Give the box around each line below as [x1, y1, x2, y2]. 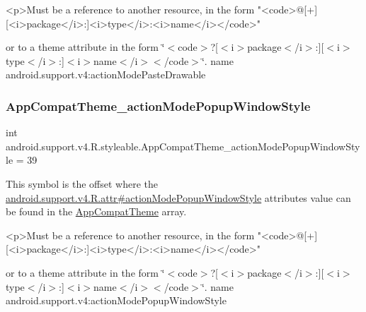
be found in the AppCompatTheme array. [6, 204, 187, 219]
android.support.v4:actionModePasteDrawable [6, 67, 206, 82]
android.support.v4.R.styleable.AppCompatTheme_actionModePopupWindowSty [6, 138, 360, 153]
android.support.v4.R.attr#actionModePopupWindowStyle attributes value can [6, 190, 351, 205]
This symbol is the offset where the [6, 176, 158, 191]
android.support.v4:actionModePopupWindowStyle [6, 293, 227, 308]
